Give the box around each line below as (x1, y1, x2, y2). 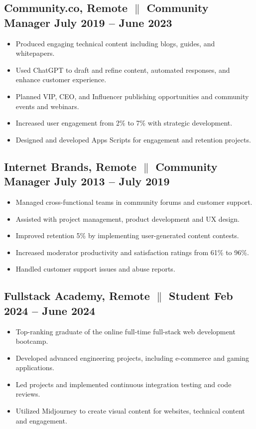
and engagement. (15, 415, 67, 426)
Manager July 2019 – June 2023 (4, 14, 172, 30)
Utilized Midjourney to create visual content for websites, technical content (15, 406, 245, 416)
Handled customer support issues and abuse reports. (15, 264, 175, 274)
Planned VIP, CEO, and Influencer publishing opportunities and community (15, 91, 249, 101)
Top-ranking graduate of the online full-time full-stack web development (15, 326, 236, 336)
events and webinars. (15, 101, 79, 111)
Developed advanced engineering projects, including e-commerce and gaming (15, 352, 250, 363)
